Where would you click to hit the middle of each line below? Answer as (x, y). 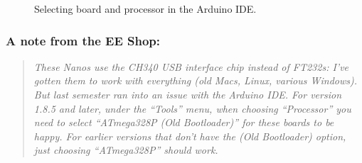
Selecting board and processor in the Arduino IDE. (145, 9)
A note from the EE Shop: (83, 40)
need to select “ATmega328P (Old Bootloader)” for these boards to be (184, 122)
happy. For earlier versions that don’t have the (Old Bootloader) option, (190, 136)
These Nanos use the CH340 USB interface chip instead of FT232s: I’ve (191, 66)
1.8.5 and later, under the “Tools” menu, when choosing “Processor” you (192, 108)
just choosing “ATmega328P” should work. (126, 150)
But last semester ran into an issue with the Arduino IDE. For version (188, 94)
